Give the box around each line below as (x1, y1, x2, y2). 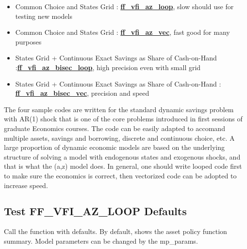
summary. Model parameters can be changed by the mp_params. (4, 235, 198, 246)
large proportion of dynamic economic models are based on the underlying (4, 142, 225, 152)
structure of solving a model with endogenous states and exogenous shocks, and (4, 151, 241, 161)
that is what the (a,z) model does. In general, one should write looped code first (4, 161, 242, 171)
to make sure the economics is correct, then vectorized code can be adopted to (4, 170, 237, 180)
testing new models (15, 11, 72, 21)
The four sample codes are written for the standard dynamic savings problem (4, 104, 234, 114)
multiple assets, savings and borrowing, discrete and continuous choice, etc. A (4, 132, 235, 143)
